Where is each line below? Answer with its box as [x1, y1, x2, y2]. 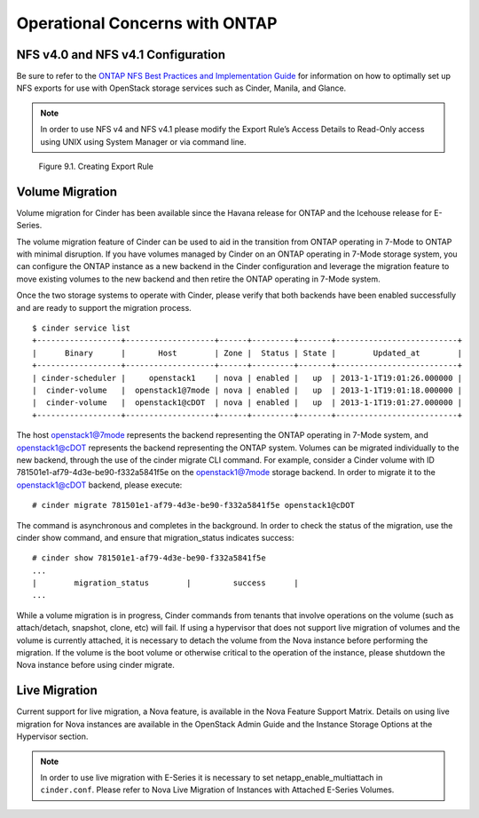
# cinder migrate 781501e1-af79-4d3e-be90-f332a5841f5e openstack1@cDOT [32, 500, 355, 511]
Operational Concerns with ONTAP [16, 13, 278, 33]
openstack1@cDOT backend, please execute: [16, 480, 183, 490]
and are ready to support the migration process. [16, 302, 192, 313]
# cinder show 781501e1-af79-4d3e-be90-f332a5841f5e [32, 553, 266, 563]
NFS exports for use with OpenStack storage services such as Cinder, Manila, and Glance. [16, 83, 347, 93]
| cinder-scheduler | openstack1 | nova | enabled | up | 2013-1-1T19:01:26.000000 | [32, 373, 463, 383]
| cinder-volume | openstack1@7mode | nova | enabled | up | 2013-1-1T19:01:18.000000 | [32, 385, 463, 395]
